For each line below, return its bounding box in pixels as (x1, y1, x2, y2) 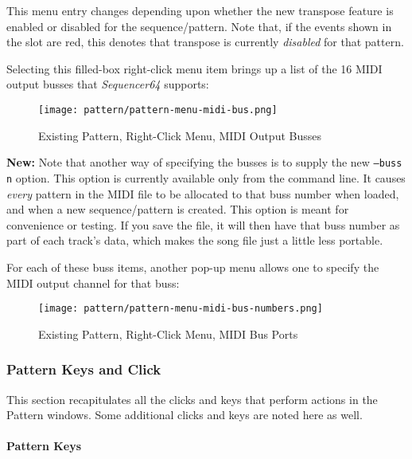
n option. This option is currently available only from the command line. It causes (6, 169, 406, 186)
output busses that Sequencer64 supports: (6, 76, 209, 92)
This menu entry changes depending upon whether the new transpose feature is (6, 2, 394, 18)
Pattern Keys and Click (6, 359, 161, 379)
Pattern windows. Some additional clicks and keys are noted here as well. (6, 406, 363, 423)
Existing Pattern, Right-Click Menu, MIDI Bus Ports (38, 325, 298, 342)
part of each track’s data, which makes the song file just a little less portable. (6, 232, 383, 249)
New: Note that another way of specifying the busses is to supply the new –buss (6, 154, 402, 171)
